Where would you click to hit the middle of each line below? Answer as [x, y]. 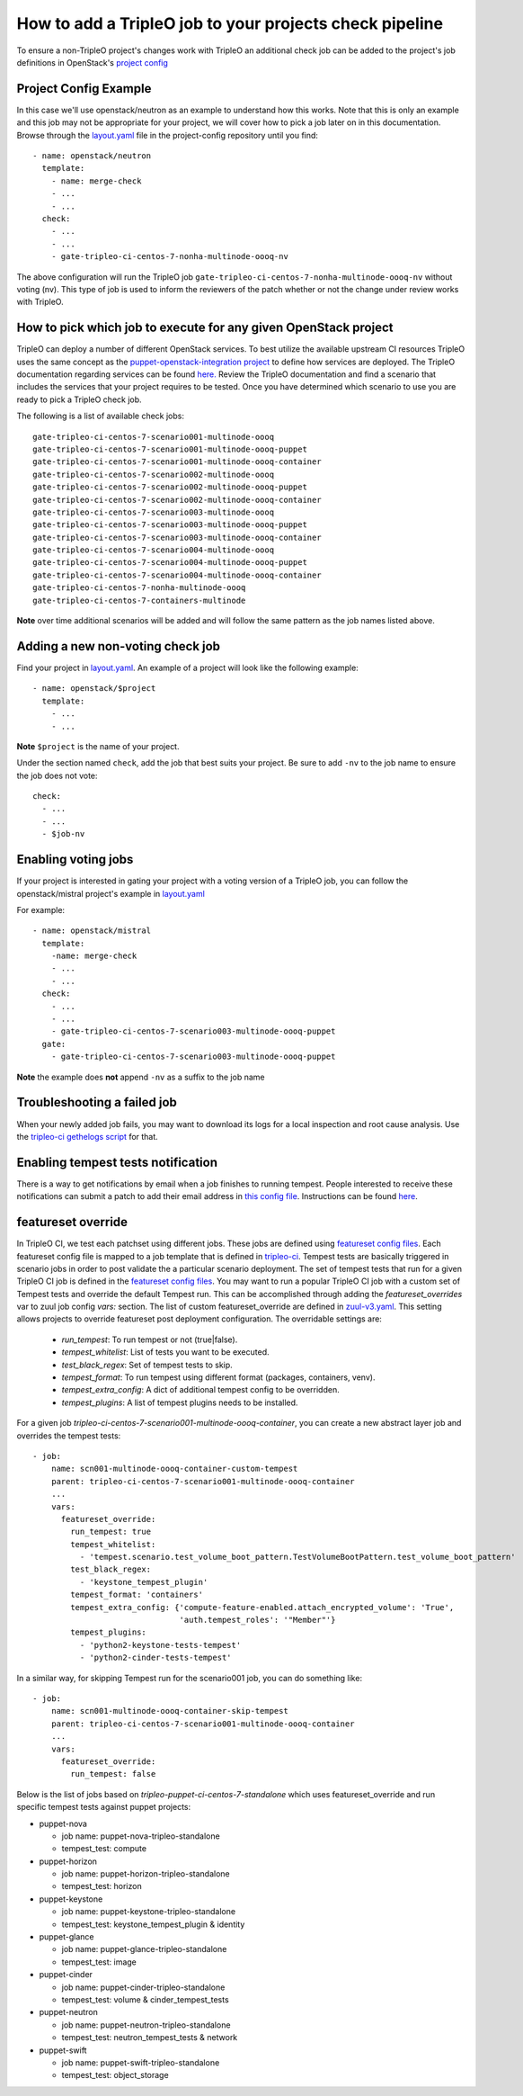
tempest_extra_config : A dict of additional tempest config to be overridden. [201, 1390]
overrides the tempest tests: [69, 1436]
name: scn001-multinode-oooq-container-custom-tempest [174, 1469]
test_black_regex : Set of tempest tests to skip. [147, 1365]
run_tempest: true [111, 1532]
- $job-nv [63, 834]
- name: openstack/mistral [92, 931]
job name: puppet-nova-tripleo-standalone [141, 1836]
